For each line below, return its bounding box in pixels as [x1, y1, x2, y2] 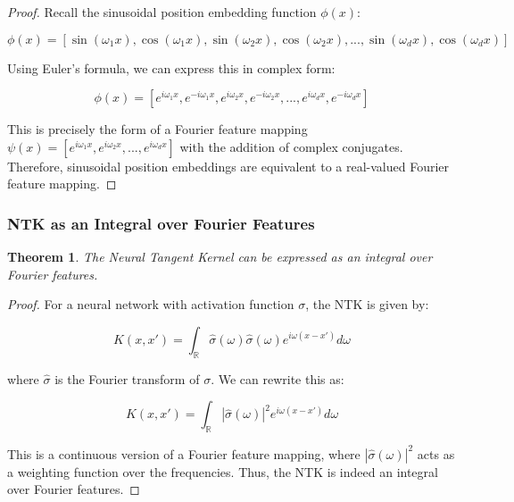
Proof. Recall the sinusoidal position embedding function [7, 3, 317, 21]
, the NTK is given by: [305, 295, 429, 314]
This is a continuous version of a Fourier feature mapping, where [7, 444, 361, 463]
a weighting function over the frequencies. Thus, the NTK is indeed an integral [7, 462, 438, 481]
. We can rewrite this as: [211, 369, 344, 388]
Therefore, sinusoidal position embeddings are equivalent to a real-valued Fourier [7, 156, 450, 175]
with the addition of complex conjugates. [179, 137, 403, 155]
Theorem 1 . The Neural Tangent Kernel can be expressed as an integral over [7, 247, 433, 266]
